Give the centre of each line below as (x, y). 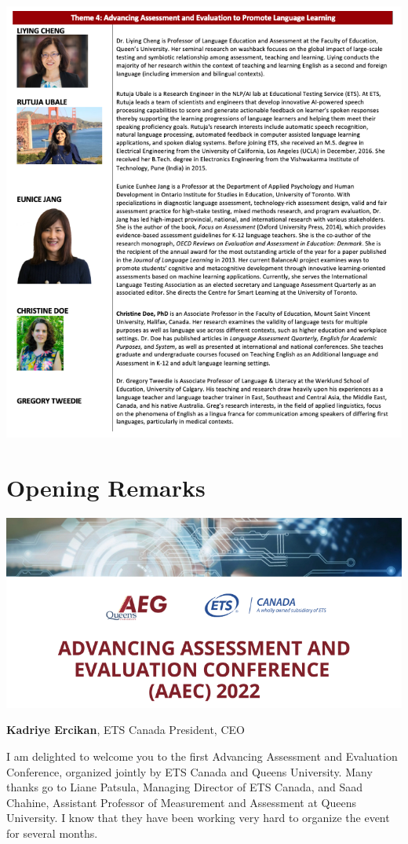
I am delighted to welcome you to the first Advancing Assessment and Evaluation (202, 756)
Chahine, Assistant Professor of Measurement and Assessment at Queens (181, 802)
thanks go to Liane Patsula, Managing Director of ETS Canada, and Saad (185, 787)
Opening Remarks (106, 487)
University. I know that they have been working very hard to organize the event (198, 818)
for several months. (52, 833)
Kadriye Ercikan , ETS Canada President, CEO (126, 730)
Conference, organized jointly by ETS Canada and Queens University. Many (189, 771)
